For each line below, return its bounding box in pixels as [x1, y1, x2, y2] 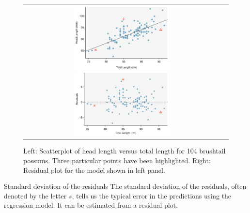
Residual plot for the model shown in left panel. [23, 165, 165, 175]
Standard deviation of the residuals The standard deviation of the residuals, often [4, 181, 247, 191]
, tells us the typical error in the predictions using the [72, 190, 232, 200]
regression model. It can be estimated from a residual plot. [4, 200, 178, 210]
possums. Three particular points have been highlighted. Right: [23, 155, 211, 166]
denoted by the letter [4, 190, 67, 200]
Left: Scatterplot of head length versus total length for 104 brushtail [23, 146, 226, 156]
